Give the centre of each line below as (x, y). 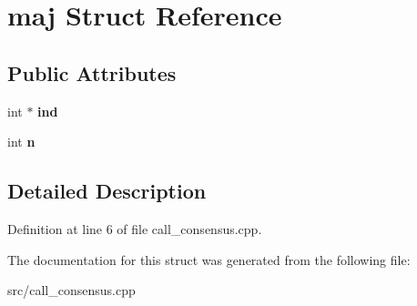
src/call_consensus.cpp (71, 290)
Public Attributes (92, 72)
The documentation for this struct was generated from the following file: (209, 259)
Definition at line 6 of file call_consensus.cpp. (135, 228)
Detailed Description (107, 191)
